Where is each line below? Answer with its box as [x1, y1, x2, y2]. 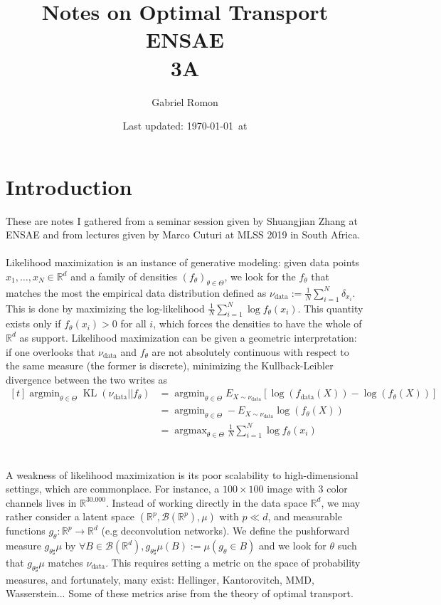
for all [120, 316, 147, 331]
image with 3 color [267, 481, 348, 496]
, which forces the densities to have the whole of [153, 316, 362, 331]
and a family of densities [70, 269, 178, 283]
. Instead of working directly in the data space [105, 495, 307, 510]
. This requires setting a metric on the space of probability [105, 554, 361, 569]
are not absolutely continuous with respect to [152, 344, 349, 359]
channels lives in [6, 495, 77, 510]
